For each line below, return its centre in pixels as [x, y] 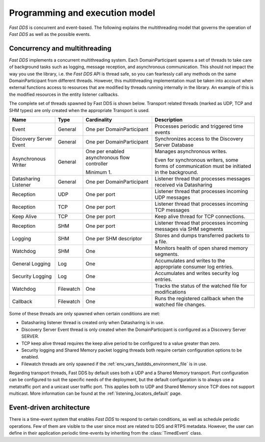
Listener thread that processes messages [202, 178]
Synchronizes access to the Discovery [199, 138]
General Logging [31, 264]
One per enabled [105, 151]
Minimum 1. [99, 172]
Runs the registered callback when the [199, 298]
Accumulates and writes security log [197, 273]
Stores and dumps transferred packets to [202, 235]
